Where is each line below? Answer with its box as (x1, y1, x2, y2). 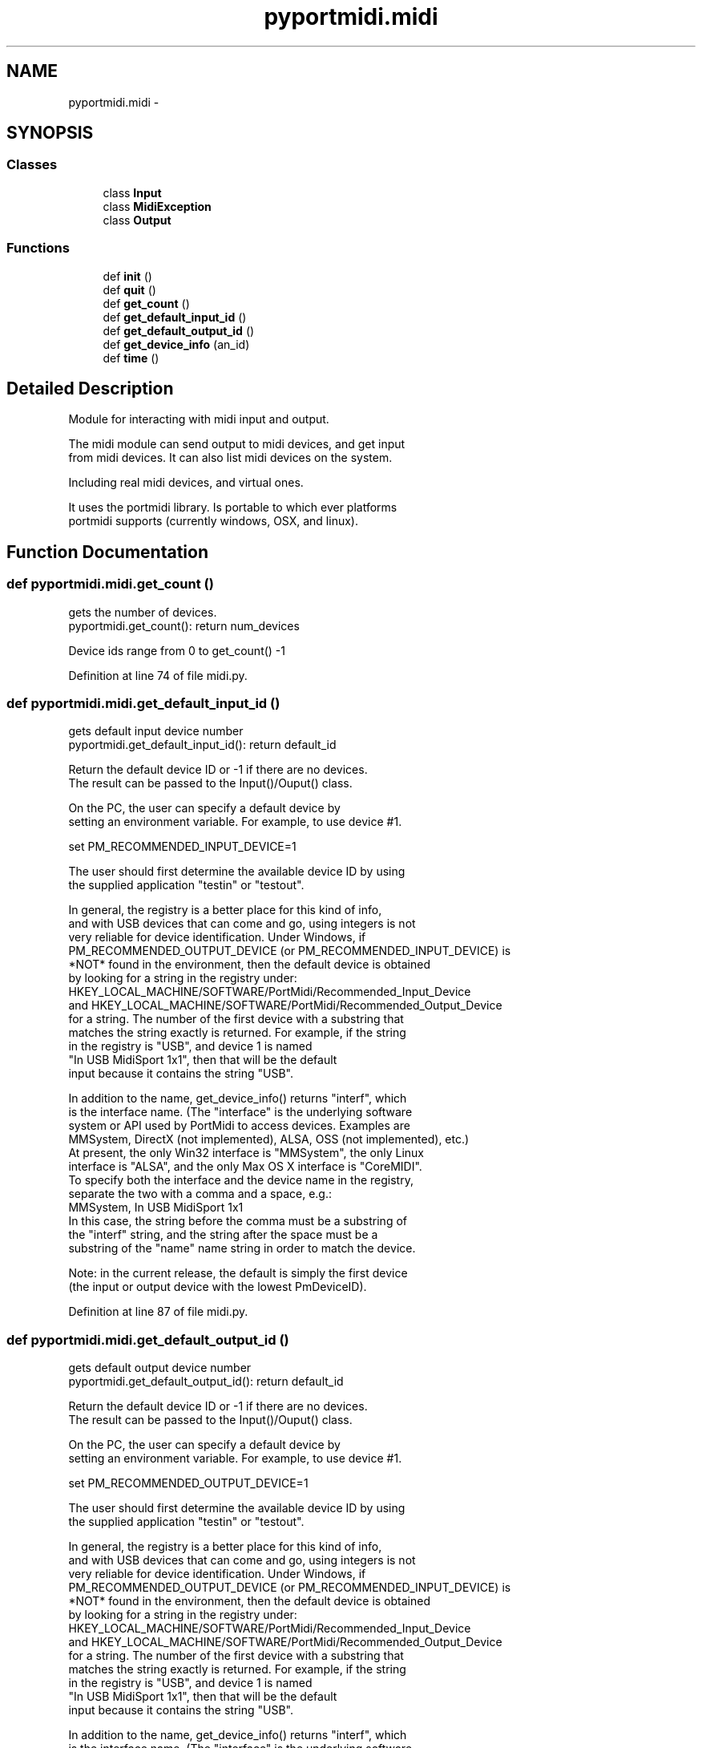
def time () (103, 350, 159, 365)
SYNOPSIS (6, 123, 94, 144)
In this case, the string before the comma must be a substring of (68, 1214, 407, 1228)
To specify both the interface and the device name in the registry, (68, 1173, 414, 1188)
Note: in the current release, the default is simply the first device (68, 1266, 408, 1281)
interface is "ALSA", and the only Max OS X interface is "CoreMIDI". (68, 1159, 422, 1174)
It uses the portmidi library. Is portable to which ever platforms (68, 500, 397, 515)
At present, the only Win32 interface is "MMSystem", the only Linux (68, 1146, 424, 1160)
